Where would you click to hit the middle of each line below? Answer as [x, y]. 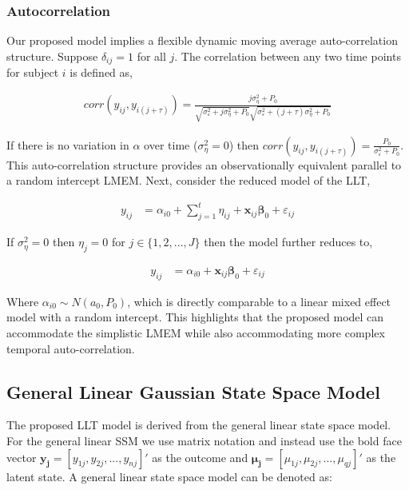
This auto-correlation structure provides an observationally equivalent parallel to [204, 164]
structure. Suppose [52, 56]
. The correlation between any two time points [288, 56]
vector [22, 457]
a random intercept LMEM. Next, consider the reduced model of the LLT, [189, 180]
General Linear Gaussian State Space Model [193, 391]
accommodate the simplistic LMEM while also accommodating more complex [196, 332]
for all [151, 56]
